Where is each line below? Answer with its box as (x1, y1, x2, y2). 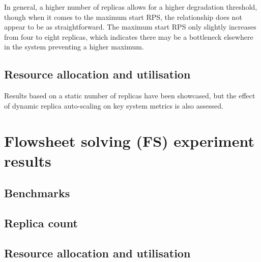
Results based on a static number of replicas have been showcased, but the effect (4, 90, 255, 101)
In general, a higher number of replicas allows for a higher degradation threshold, (4, 2, 257, 12)
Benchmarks (4, 185, 70, 201)
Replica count (4, 215, 78, 231)
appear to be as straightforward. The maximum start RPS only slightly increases (4, 21, 256, 32)
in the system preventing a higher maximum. (4, 41, 144, 52)
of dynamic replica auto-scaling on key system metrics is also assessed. (4, 100, 223, 111)
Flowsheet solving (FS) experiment (4, 130, 254, 151)
